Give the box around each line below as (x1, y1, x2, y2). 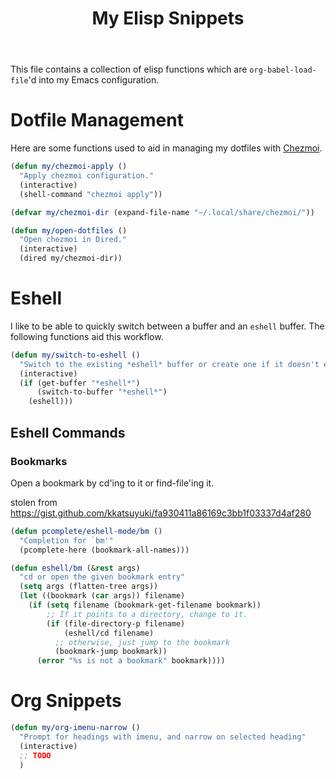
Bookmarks (10, 454, 68, 468)
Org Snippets (10, 690, 122, 712)
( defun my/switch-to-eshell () (10, 350, 141, 360)
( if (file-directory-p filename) (46, 618, 186, 629)
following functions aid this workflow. (10, 330, 164, 342)
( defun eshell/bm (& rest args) (10, 563, 141, 573)
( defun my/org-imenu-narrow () (10, 723, 141, 733)
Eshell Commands (10, 424, 126, 441)
